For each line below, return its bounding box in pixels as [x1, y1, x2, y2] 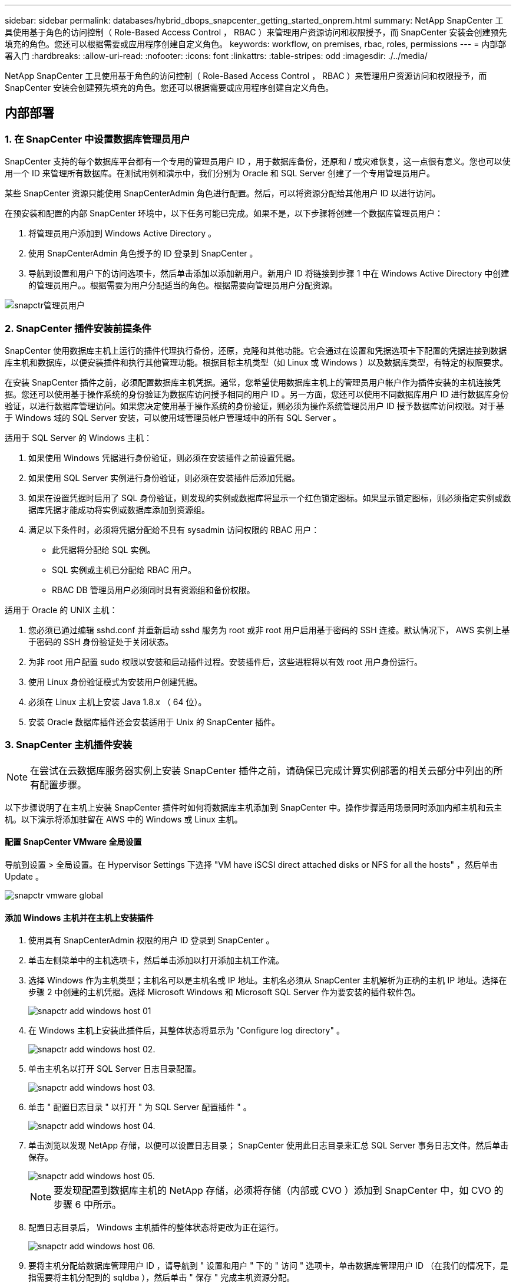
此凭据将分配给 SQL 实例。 [52, 544, 156, 555]
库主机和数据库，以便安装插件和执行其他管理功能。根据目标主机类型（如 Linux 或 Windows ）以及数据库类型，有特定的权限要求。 [5, 357, 508, 367]
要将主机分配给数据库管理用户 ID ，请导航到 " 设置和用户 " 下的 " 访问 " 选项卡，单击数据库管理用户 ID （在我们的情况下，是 [28, 1260, 509, 1271]
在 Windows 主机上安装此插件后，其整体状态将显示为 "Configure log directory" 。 [28, 1025, 345, 1036]
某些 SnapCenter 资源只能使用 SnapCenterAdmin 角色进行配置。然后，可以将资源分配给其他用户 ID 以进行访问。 [5, 188, 441, 199]
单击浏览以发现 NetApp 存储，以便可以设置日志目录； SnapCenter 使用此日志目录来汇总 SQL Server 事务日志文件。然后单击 [28, 1140, 509, 1151]
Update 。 [5, 871, 44, 881]
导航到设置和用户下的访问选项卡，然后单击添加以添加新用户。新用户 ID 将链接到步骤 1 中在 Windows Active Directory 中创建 [28, 268, 510, 279]
